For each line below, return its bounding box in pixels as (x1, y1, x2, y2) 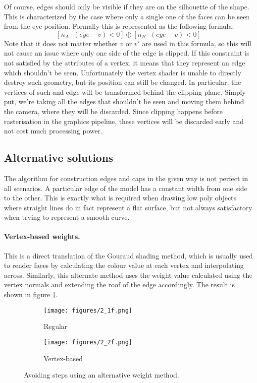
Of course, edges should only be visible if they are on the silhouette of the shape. (4, 1, 250, 11)
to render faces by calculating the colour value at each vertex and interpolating (4, 260, 244, 270)
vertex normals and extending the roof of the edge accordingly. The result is (4, 279, 235, 290)
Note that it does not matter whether (4, 38, 118, 48)
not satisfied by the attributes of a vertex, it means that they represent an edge (4, 57, 245, 67)
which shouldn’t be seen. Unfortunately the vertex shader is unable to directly (4, 67, 242, 77)
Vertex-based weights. (4, 231, 80, 242)
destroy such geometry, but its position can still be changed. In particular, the (4, 77, 241, 87)
